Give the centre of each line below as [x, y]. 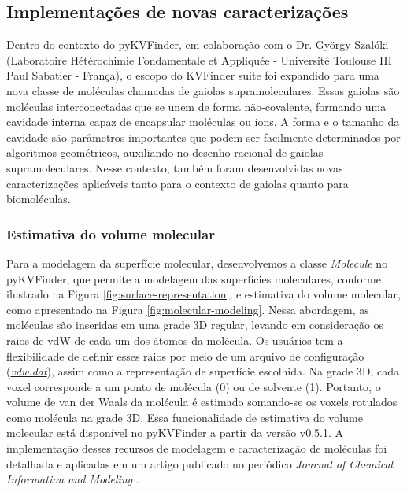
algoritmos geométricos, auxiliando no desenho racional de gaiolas [165, 152]
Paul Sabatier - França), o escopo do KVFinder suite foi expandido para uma [193, 75]
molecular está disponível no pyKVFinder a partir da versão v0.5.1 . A [175, 433]
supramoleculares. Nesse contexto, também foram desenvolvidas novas [175, 167]
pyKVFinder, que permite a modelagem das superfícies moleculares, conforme [194, 278]
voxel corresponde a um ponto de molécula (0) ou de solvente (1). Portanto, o [194, 386]
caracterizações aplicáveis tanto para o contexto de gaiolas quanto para [178, 183]
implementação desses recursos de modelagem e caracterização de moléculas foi [197, 448]
